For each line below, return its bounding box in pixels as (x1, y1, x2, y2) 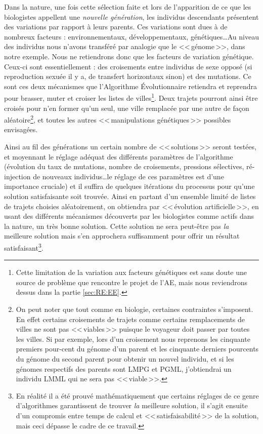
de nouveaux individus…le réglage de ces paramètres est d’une (33, 171, 224, 181)
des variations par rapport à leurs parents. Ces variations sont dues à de (4, 21, 228, 32)
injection (4, 171, 31, 181)
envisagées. (4, 124, 38, 135)
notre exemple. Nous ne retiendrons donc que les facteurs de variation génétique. (4, 51, 254, 61)
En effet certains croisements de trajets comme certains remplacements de (16, 313, 245, 324)
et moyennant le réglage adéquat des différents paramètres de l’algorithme (4, 151, 233, 162)
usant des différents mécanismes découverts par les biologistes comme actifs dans (4, 211, 254, 221)
